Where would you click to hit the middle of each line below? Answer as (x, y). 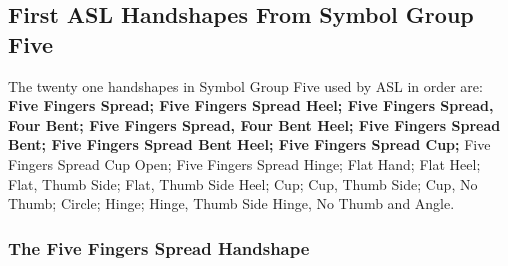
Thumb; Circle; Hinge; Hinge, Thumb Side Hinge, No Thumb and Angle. (231, 203)
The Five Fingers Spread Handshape (159, 247)
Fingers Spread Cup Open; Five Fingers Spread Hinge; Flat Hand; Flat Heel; (244, 163)
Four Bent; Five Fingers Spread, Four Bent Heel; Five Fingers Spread (254, 124)
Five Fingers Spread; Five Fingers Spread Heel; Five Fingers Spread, (251, 105)
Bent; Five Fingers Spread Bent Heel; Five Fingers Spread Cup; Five (249, 144)
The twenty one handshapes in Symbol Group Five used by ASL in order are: (245, 85)
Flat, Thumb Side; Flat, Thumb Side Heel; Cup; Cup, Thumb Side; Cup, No (243, 183)
